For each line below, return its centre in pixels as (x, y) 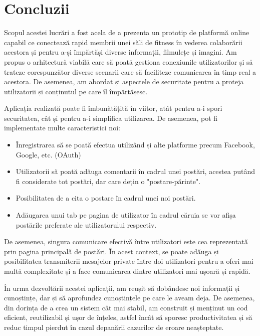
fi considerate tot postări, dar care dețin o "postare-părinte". (108, 181)
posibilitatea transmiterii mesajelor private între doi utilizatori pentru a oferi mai (129, 261)
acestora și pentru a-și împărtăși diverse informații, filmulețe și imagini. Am (120, 52)
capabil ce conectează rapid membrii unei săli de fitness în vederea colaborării (123, 42)
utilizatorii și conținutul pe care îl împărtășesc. (76, 91)
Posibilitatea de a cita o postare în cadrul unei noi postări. (106, 198)
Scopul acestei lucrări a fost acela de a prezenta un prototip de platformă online (127, 32)
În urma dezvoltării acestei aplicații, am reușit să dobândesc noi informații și (122, 288)
